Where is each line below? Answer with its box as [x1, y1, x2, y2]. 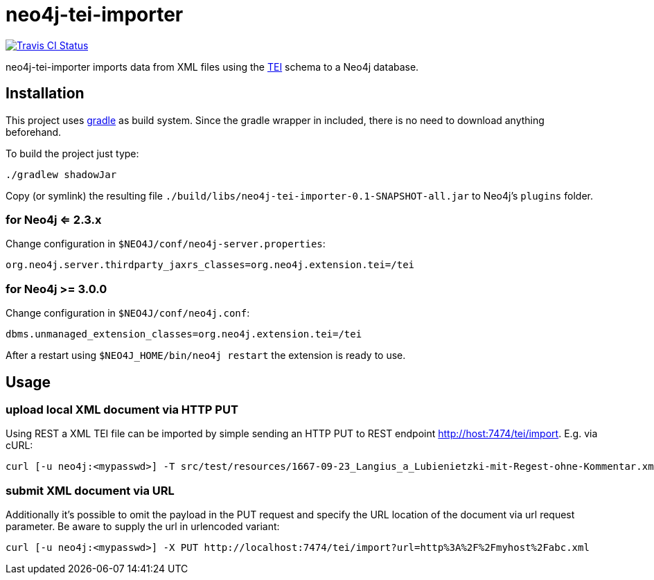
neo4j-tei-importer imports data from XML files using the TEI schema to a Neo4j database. [6, 60, 419, 73]
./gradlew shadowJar [6, 168, 117, 180]
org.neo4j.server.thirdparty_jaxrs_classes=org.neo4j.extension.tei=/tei [6, 259, 415, 271]
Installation [6, 85, 85, 103]
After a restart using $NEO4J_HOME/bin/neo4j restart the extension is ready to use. [6, 349, 406, 362]
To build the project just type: [6, 147, 139, 159]
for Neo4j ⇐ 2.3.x [6, 212, 102, 227]
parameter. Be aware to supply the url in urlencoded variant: [6, 520, 280, 533]
